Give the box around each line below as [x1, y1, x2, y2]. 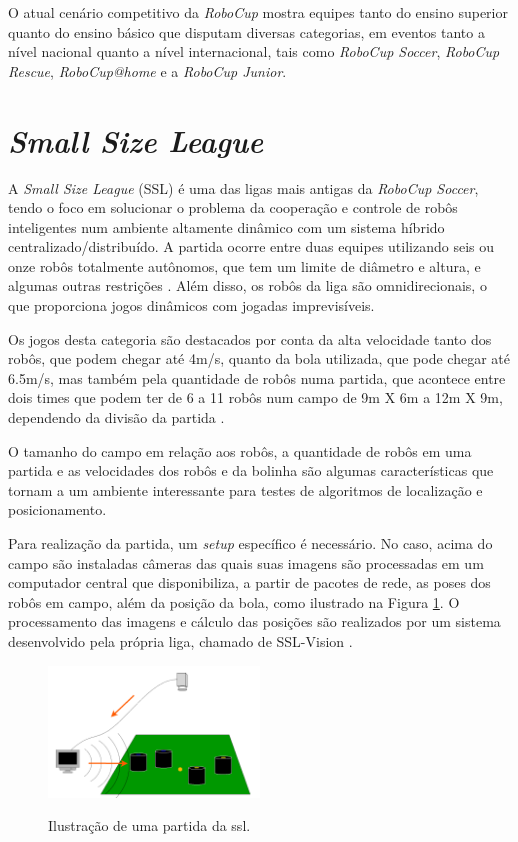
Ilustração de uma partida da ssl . [48, 815, 251, 836]
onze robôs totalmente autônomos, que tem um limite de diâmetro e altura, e [8, 255, 481, 276]
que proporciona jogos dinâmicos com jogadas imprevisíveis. [8, 295, 375, 316]
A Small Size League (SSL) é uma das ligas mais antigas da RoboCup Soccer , [8, 177, 479, 198]
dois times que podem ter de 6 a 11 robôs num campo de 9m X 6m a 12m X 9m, [8, 387, 503, 408]
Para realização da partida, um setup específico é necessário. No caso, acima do [8, 533, 493, 553]
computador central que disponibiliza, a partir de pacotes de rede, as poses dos [8, 572, 491, 593]
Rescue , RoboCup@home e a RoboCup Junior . [8, 60, 287, 81]
